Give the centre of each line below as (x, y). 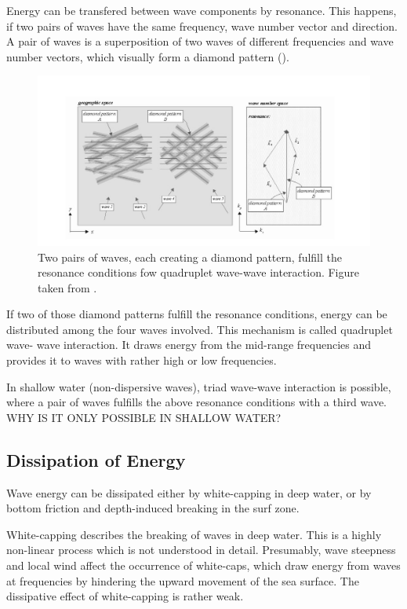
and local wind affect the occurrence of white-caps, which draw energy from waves (203, 565)
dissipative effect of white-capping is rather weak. (125, 596)
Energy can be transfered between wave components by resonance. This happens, (202, 10)
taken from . (67, 287)
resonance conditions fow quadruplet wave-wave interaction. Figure (199, 272)
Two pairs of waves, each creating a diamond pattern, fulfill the (190, 257)
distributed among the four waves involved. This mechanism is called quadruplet (200, 329)
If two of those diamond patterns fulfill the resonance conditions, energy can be (197, 314)
